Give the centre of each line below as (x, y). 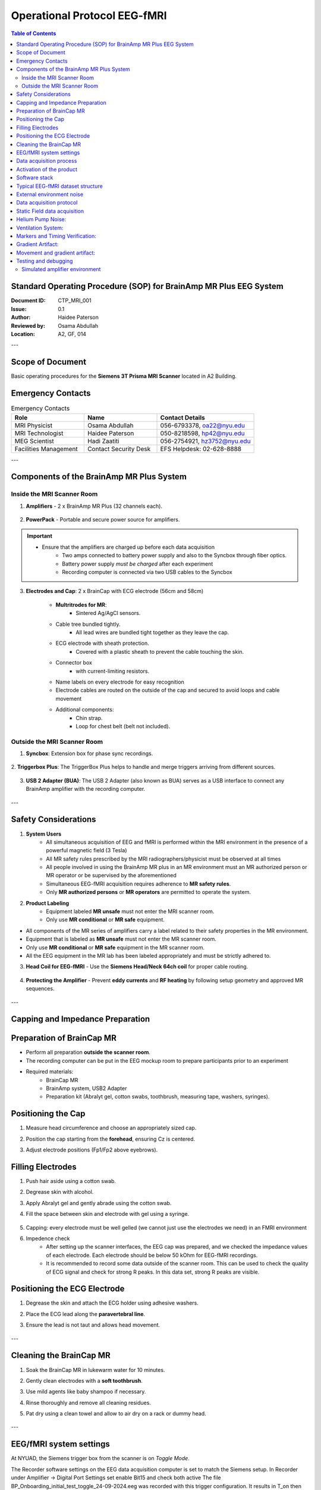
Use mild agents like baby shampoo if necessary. (86, 1392)
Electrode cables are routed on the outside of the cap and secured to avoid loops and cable (168, 690)
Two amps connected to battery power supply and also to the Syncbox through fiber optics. (174, 555)
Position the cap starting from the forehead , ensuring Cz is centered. (111, 1139)
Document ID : (28, 300)
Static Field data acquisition (50, 211)
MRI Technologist (39, 433)
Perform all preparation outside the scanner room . (88, 1053)
